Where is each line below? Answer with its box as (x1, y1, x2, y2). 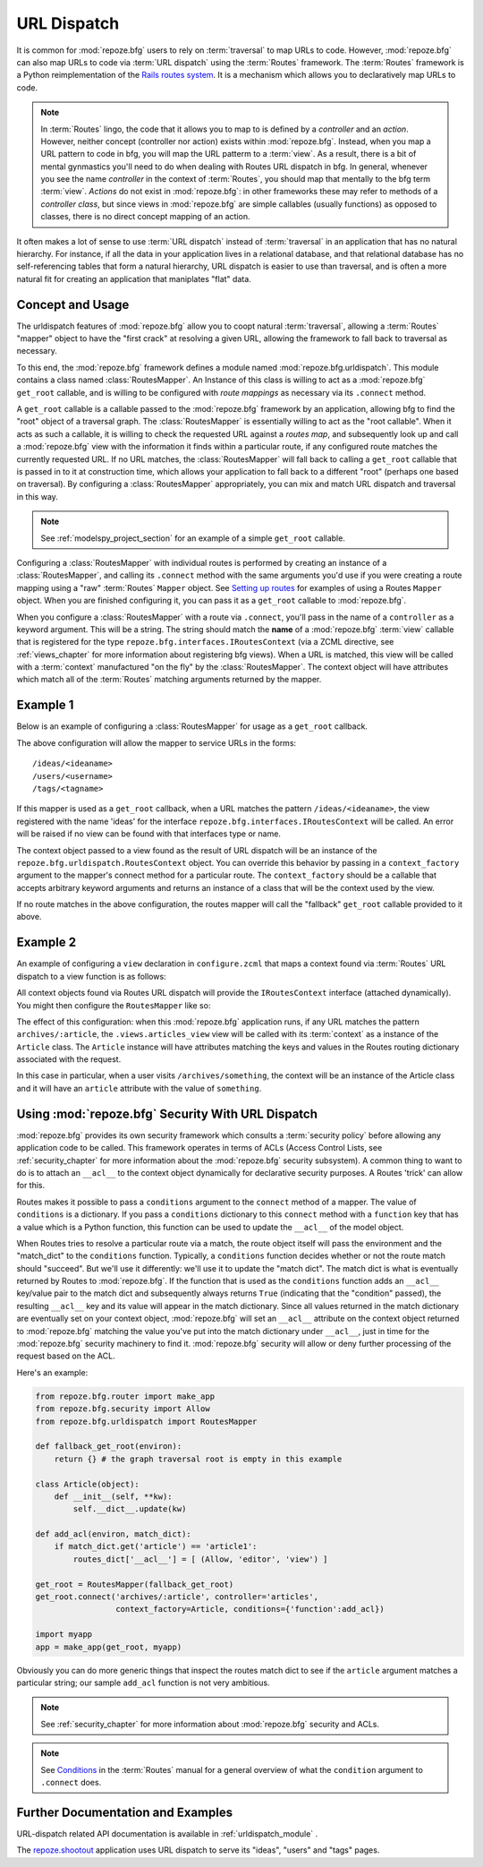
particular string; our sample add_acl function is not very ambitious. (16, 1677, 270, 1688)
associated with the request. (16, 1054, 122, 1065)
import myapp (35, 1630, 93, 1640)
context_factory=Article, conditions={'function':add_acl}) (114, 1604, 385, 1614)
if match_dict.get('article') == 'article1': (54, 1541, 258, 1552)
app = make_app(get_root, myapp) (35, 1641, 182, 1652)
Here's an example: (16, 1366, 89, 1378)
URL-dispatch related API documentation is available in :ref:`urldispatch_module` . (16, 1828, 318, 1839)
